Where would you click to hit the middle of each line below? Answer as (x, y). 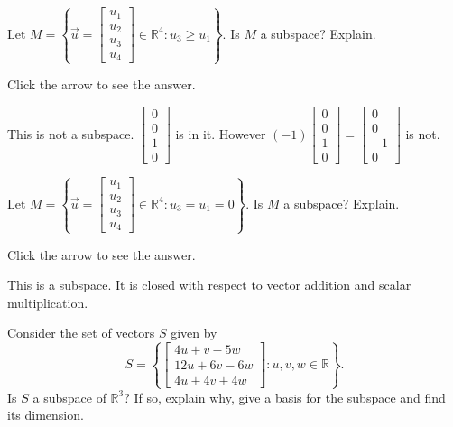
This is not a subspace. (71, 133)
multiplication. (48, 302)
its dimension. (46, 415)
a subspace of (69, 397)
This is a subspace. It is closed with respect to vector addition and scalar (209, 285)
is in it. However (221, 133)
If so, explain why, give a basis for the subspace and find (290, 397)
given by (194, 333)
